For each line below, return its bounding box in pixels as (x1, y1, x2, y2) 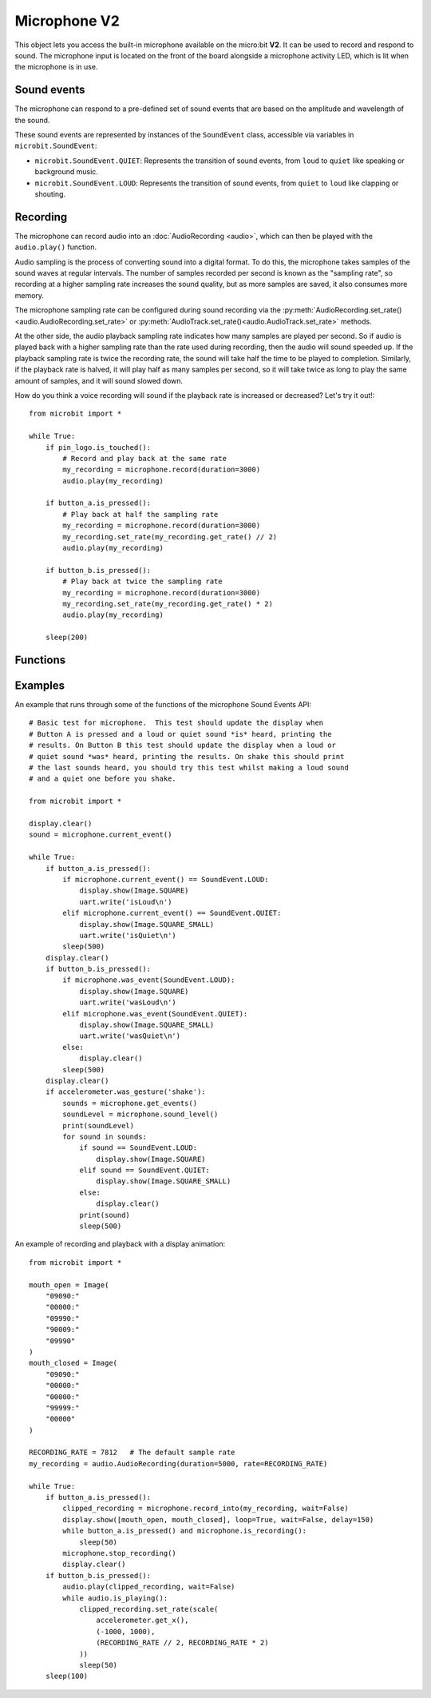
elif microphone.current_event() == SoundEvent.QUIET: (62, 909, 282, 918)
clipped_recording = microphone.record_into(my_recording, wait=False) (62, 1504, 349, 1513)
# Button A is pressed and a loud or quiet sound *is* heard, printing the (29, 730, 332, 738)
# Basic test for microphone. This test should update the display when (29, 718, 324, 727)
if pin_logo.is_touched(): (45, 443, 152, 451)
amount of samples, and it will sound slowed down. (14, 376, 184, 385)
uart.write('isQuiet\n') (79, 931, 177, 940)
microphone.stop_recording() (62, 1549, 177, 1557)
